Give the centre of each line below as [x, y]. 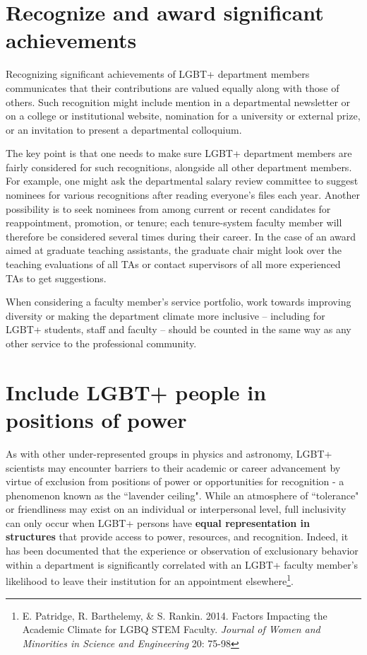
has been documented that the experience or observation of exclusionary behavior [182, 551]
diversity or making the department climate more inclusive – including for [166, 315]
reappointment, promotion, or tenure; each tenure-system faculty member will [174, 222]
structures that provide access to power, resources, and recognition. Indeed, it [177, 537]
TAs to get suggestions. [56, 278]
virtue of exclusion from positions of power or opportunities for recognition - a [175, 481]
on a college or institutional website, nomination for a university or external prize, [183, 116]
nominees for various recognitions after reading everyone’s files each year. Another [183, 195]
